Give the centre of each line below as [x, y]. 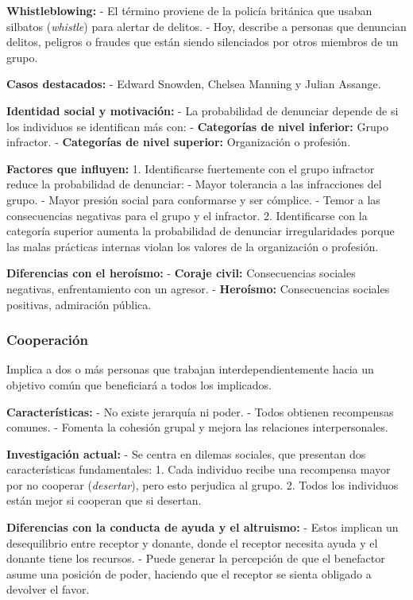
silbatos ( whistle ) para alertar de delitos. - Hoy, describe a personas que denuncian [206, 26]
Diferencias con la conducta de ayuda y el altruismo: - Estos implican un [203, 527]
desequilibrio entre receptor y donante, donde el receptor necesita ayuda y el [192, 542]
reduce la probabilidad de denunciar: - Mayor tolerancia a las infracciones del [194, 184]
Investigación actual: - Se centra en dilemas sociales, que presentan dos [186, 453]
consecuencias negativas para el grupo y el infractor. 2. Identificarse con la [187, 215]
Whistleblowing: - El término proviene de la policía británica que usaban [189, 10]
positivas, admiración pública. [79, 304]
